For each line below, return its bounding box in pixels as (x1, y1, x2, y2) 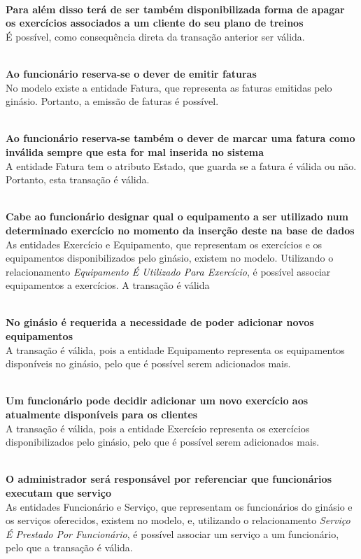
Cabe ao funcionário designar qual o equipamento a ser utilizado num (6, 209, 348, 224)
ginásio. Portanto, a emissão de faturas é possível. (6, 94, 219, 108)
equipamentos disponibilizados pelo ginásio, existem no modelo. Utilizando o (6, 250, 334, 265)
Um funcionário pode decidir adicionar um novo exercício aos (6, 393, 309, 408)
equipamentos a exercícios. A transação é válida (6, 278, 210, 292)
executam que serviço (6, 486, 111, 500)
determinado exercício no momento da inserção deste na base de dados (6, 222, 355, 237)
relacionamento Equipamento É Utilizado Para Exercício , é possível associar (6, 264, 331, 278)
